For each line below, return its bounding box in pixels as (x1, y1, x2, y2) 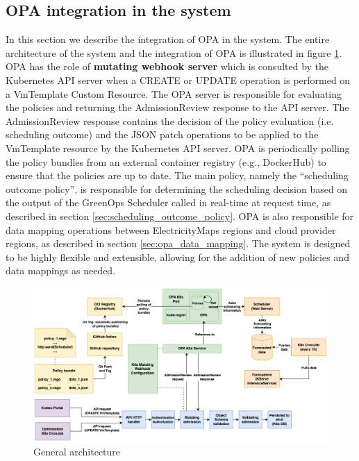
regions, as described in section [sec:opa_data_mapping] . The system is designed (6, 236, 351, 251)
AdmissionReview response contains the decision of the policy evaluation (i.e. (6, 113, 334, 128)
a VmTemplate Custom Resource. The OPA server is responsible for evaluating (6, 86, 342, 101)
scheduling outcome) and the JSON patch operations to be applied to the (6, 127, 319, 142)
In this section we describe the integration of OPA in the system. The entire (6, 32, 330, 47)
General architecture (33, 444, 121, 458)
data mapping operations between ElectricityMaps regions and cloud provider (6, 222, 336, 237)
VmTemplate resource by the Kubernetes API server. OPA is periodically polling (6, 140, 350, 155)
